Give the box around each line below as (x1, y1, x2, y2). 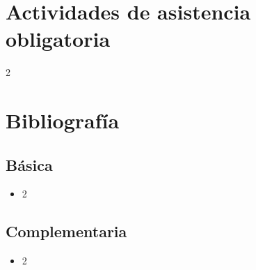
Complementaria (6, 220, 127, 242)
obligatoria (6, 24, 111, 53)
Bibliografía (6, 106, 120, 135)
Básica (6, 153, 53, 175)
